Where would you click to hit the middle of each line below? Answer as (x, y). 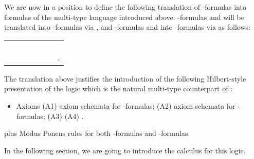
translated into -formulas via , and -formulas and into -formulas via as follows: (127, 27)
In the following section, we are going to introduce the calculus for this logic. (125, 150)
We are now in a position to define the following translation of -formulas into (125, 7)
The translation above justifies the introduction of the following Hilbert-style (125, 78)
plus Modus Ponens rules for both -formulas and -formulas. (97, 133)
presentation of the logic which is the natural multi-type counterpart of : (119, 88)
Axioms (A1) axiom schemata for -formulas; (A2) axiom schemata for (126, 105)
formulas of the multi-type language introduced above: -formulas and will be (124, 17)
